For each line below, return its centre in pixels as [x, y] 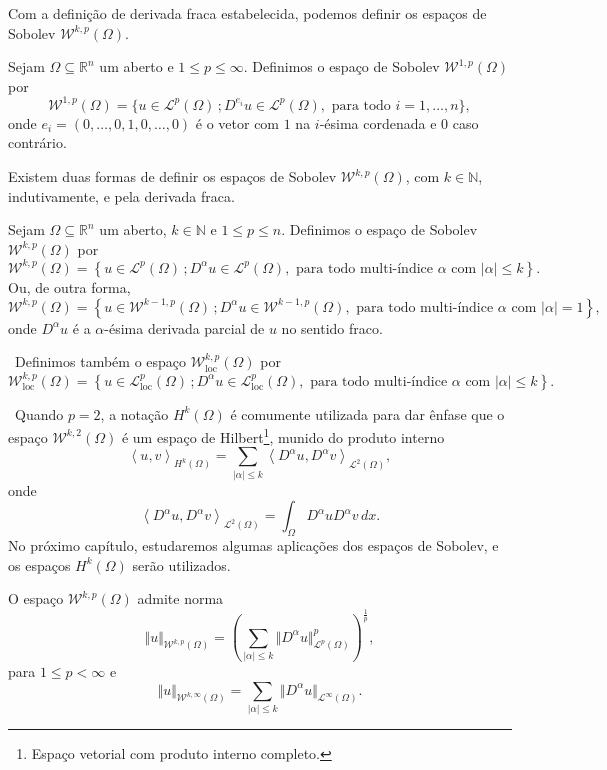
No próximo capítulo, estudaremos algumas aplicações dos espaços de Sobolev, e [253, 545]
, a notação [134, 413]
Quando [39, 413]
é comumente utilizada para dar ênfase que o [367, 413]
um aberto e [136, 66]
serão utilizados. [181, 564]
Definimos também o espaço [100, 361]
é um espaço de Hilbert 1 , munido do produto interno [283, 435]
